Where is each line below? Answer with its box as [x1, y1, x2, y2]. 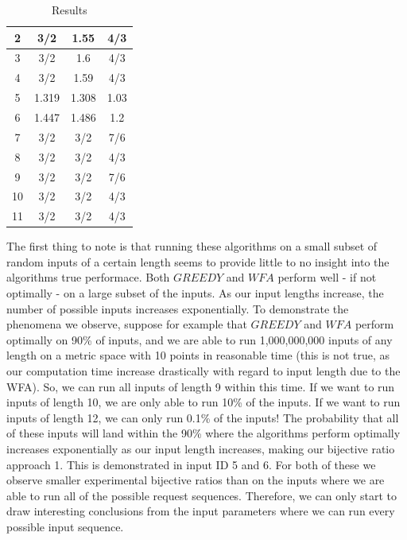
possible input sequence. [6, 518, 124, 534]
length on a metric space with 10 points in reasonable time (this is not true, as [6, 347, 390, 363]
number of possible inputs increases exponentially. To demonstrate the [6, 300, 349, 317]
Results [52, 2, 87, 17]
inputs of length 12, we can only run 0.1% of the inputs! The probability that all [6, 409, 399, 425]
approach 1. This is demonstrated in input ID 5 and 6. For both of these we [6, 456, 376, 472]
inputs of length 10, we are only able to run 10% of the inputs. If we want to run [6, 394, 401, 410]
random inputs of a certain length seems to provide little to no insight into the [6, 253, 390, 270]
